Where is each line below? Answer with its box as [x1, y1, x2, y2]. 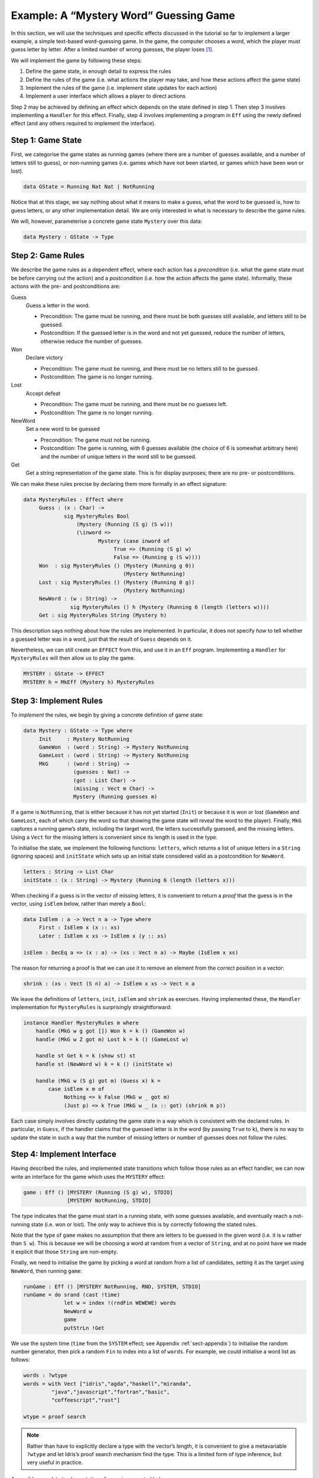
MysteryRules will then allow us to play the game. [11, 654, 135, 662]
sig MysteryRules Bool [64, 513, 130, 520]
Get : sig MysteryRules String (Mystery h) [38, 612, 167, 619]
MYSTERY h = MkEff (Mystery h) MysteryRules [23, 679, 155, 685]
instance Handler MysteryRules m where [23, 1019, 139, 1026]
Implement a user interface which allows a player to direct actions [25, 92, 186, 100]
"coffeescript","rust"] [51, 1397, 121, 1404]
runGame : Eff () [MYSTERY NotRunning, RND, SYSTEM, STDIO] [23, 1283, 201, 1290]
